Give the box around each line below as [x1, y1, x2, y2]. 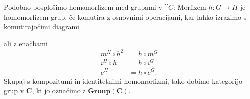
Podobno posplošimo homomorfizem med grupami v [4, 2, 162, 12]
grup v [4, 85, 24, 96]
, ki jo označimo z [32, 85, 86, 96]
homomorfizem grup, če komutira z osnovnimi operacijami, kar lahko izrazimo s [4, 11, 247, 22]
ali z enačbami [4, 38, 48, 48]
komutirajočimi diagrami [4, 21, 79, 32]
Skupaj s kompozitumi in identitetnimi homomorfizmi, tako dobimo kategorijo [4, 75, 242, 86]
